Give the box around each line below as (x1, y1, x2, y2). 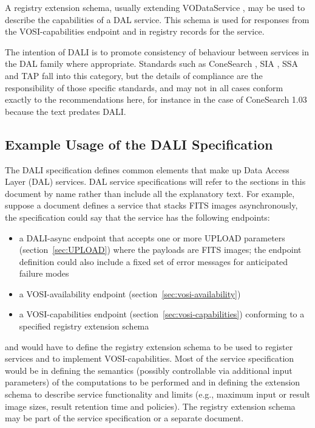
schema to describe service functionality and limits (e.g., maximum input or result (5, 388, 310, 401)
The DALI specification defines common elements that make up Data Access (5, 163, 290, 176)
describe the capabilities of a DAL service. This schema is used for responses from (5, 13, 310, 26)
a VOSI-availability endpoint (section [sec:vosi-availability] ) (19, 287, 241, 300)
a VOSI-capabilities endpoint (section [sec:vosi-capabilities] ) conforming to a (19, 308, 305, 320)
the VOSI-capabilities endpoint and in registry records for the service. (5, 25, 265, 38)
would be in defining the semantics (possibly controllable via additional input (5, 364, 293, 376)
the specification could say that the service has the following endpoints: (5, 210, 270, 223)
